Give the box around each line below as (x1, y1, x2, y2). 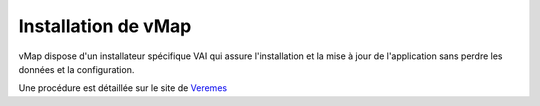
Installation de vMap (18, 15, 192, 37)
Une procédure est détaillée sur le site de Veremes (18, 82, 228, 94)
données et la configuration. (18, 63, 135, 75)
